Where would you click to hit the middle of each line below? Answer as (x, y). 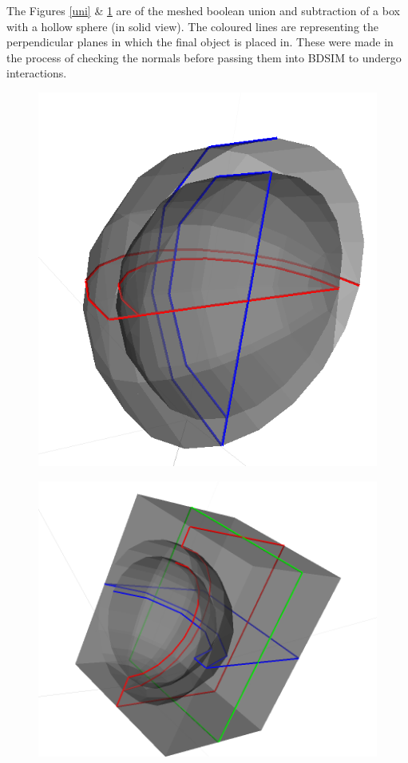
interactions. (37, 73)
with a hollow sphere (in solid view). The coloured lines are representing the (192, 26)
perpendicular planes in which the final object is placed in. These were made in (200, 42)
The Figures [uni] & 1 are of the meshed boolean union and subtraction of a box (203, 10)
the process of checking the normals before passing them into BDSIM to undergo (204, 57)
